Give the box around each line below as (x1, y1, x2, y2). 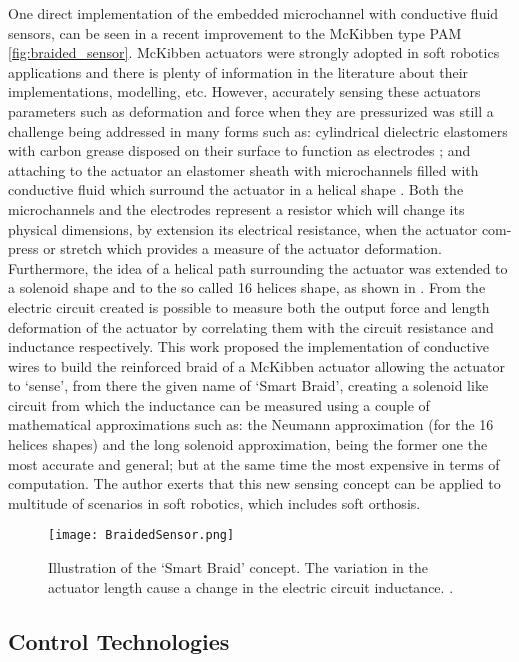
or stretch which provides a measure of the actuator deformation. (43, 238, 442, 259)
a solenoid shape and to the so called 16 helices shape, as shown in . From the (8, 277, 486, 298)
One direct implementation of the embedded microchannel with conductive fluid (8, 3, 499, 23)
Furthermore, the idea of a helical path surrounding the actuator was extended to (8, 257, 508, 278)
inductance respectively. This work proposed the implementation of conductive (8, 336, 490, 357)
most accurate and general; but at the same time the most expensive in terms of (8, 453, 500, 474)
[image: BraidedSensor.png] (48, 528, 235, 543)
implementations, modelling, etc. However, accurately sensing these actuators (8, 81, 481, 102)
